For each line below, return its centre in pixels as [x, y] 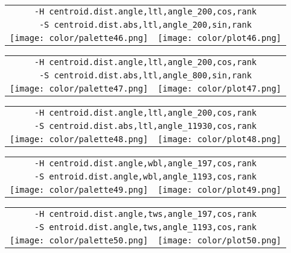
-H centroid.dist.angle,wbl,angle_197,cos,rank [145, 163]
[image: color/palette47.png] [79, 89]
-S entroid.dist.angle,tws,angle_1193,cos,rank [145, 227]
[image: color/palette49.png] [79, 190]
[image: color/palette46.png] [79, 38]
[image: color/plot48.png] [219, 139]
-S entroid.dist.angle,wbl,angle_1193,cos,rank [145, 176]
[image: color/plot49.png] [219, 190]
